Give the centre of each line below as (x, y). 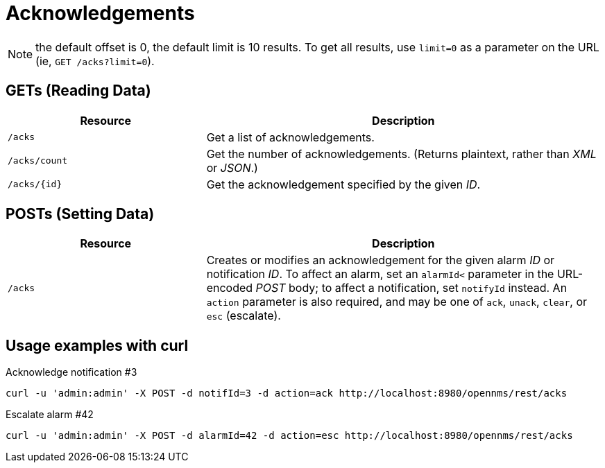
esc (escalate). (244, 316)
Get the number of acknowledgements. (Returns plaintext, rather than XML (401, 154)
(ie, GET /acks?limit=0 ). (95, 61)
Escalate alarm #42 (50, 415)
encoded (230, 288)
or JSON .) (232, 167)
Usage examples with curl (97, 345)
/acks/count (38, 161)
